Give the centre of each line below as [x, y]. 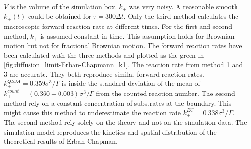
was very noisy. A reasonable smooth [183, 6]
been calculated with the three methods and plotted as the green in [104, 55]
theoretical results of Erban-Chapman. [61, 141]
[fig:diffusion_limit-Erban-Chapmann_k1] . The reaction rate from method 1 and [124, 64]
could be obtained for [59, 16]
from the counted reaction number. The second [165, 93]
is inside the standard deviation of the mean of [131, 83]
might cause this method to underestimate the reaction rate [92, 112]
